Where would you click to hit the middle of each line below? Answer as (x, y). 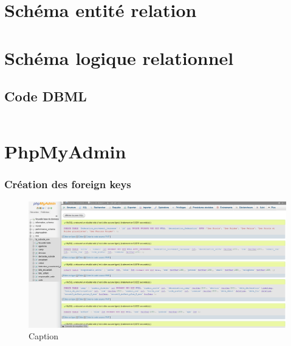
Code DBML (46, 96)
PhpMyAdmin (65, 151)
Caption (44, 336)
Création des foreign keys (68, 184)
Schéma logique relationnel (119, 57)
